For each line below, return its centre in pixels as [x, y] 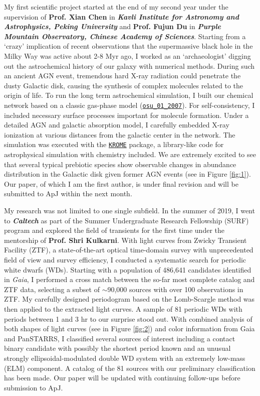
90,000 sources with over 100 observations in [175, 289]
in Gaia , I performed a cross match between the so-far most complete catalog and [129, 279]
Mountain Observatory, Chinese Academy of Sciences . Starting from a [125, 36]
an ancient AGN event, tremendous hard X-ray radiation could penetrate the [122, 76]
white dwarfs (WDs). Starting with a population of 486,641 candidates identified [128, 269]
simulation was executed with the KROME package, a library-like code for [114, 144]
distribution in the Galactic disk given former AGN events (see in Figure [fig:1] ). [127, 174]
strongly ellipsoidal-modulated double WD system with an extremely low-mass [125, 358]
